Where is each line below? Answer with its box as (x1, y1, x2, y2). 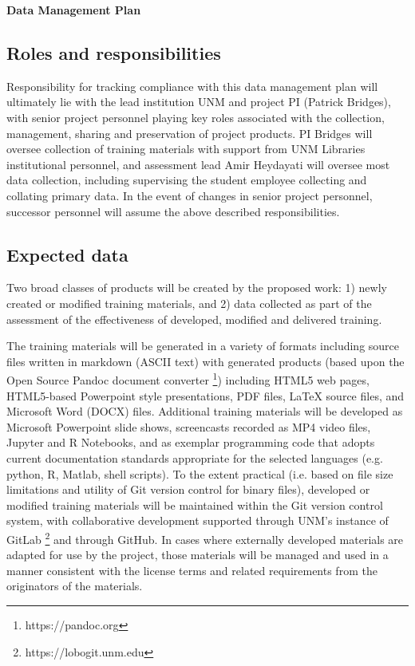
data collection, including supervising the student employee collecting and (6, 171, 367, 188)
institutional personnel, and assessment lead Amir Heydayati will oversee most (6, 156, 390, 172)
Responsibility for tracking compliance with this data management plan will (6, 77, 378, 94)
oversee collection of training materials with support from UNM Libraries (6, 140, 366, 157)
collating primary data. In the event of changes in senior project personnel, (6, 187, 373, 203)
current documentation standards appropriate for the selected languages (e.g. (6, 449, 383, 466)
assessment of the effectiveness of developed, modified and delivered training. (6, 310, 382, 327)
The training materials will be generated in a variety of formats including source (6, 337, 400, 354)
